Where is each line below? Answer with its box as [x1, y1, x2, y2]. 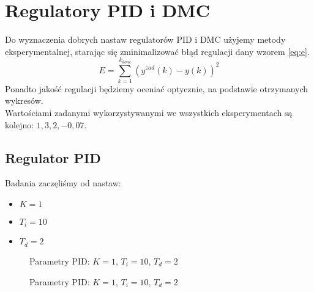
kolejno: [5, 118, 34, 131]
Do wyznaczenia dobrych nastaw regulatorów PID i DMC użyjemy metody [5, 33, 286, 46]
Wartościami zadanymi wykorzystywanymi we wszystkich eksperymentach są [5, 106, 293, 119]
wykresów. [5, 94, 43, 107]
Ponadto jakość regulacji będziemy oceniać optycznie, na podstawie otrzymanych [5, 82, 308, 95]
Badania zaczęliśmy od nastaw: [5, 177, 121, 189]
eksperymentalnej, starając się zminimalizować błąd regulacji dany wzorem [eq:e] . [5, 45, 310, 57]
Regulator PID [5, 148, 101, 167]
